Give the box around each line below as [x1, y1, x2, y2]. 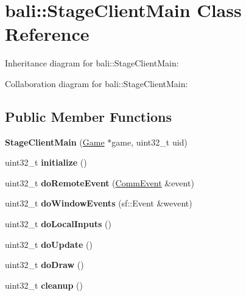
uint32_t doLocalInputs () [5, 217, 111, 230]
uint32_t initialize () [5, 156, 87, 169]
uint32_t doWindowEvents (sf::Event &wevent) [5, 197, 192, 210]
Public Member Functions [5, 107, 172, 125]
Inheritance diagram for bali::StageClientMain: [5, 57, 179, 69]
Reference [5, 21, 90, 46]
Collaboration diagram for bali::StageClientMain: [5, 77, 188, 90]
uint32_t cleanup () [5, 278, 83, 291]
